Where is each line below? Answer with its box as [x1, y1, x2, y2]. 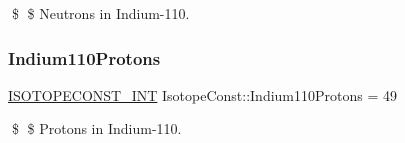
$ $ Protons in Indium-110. [11, 118, 182, 139]
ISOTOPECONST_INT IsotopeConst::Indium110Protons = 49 [8, 84, 398, 105]
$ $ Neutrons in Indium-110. [11, 3, 190, 23]
